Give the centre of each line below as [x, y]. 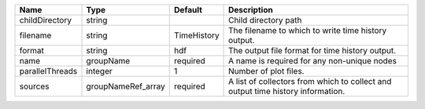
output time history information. [287, 91]
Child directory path [265, 20]
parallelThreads [48, 71]
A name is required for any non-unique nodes [313, 61]
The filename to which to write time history [308, 30]
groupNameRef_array [126, 86]
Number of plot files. [266, 71]
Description [251, 10]
